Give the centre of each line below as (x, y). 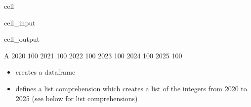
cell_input (20, 22)
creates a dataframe (45, 72)
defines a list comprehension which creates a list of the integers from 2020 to (131, 88)
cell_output (22, 39)
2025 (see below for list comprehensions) (77, 98)
